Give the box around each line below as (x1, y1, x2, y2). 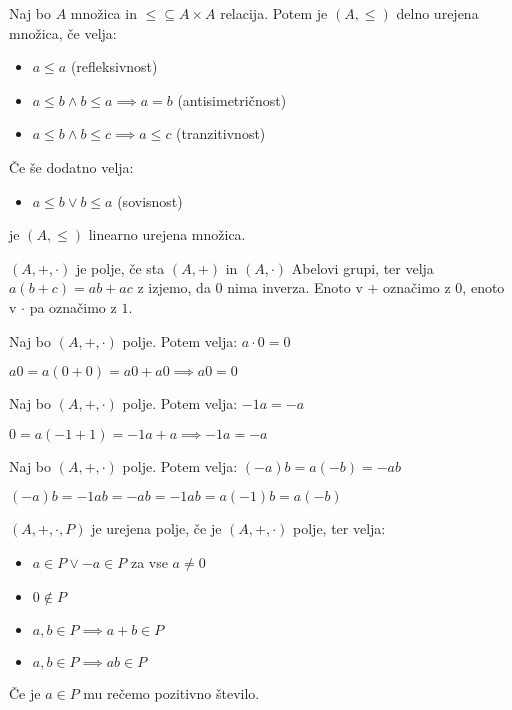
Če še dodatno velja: (9, 156, 134, 177)
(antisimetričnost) (177, 89, 287, 110)
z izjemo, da (137, 277, 211, 298)
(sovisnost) (117, 190, 183, 211)
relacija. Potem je (220, 3, 328, 23)
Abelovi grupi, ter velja (291, 257, 434, 278)
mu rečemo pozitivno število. (83, 682, 260, 703)
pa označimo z (29, 296, 117, 317)
